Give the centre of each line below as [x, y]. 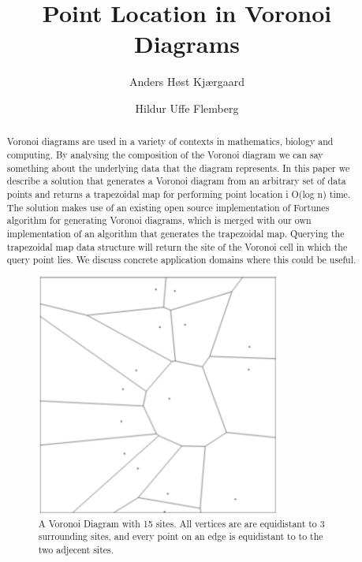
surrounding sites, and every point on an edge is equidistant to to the [181, 536]
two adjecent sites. [76, 550]
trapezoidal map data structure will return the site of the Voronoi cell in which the [177, 246]
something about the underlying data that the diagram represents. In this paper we [178, 167]
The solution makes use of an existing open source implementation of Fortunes [168, 207]
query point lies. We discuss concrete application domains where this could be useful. [181, 260]
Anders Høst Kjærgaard [187, 82]
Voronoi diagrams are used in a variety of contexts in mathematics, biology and [170, 141]
